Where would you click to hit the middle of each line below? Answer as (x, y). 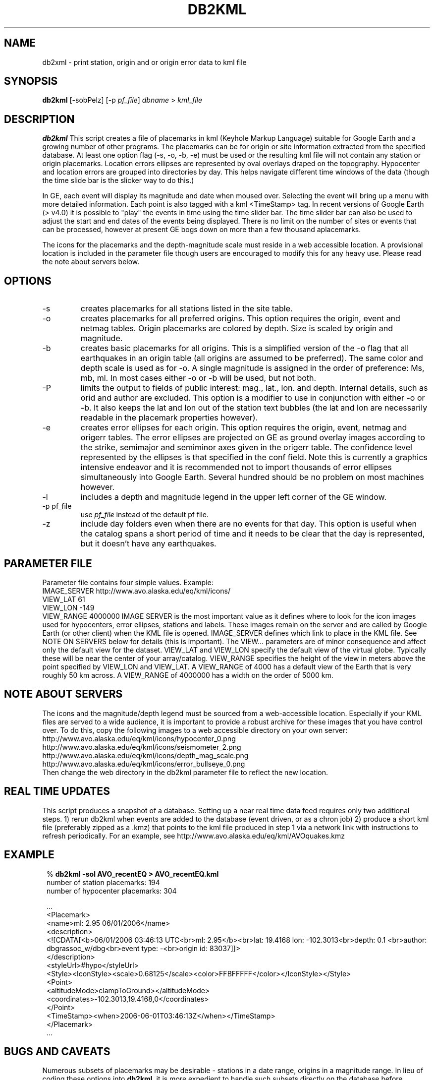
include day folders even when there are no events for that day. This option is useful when (249, 524)
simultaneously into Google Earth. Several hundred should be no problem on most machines (252, 477)
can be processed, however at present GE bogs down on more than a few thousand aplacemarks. (202, 230)
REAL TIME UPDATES (57, 791)
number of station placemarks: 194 (103, 882)
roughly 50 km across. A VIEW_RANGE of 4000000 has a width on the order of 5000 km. (188, 675)
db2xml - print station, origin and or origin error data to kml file (144, 62)
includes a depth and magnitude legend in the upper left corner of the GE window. (234, 497)
